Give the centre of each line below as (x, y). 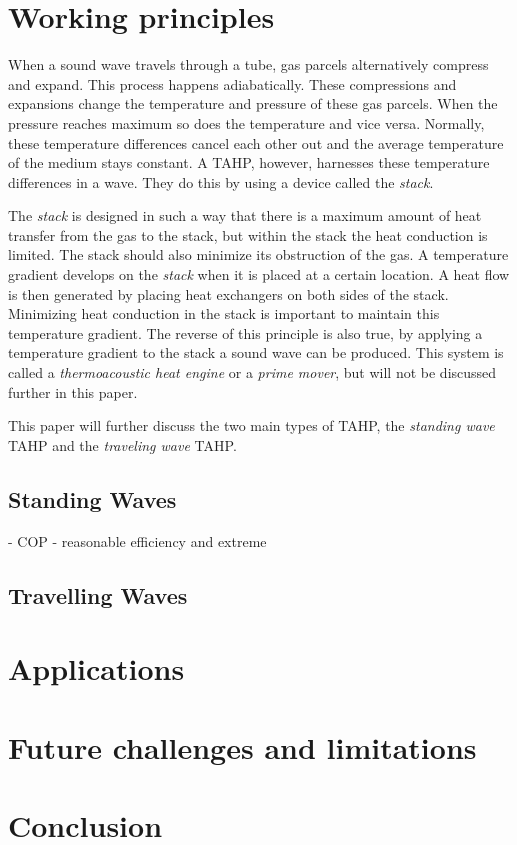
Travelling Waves (98, 594)
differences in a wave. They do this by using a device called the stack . (221, 181)
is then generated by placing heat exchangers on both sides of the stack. (228, 293)
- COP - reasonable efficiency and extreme (137, 540)
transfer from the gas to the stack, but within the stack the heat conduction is (248, 234)
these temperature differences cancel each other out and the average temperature (256, 142)
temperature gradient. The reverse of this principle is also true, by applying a (245, 332)
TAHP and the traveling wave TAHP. (122, 444)
